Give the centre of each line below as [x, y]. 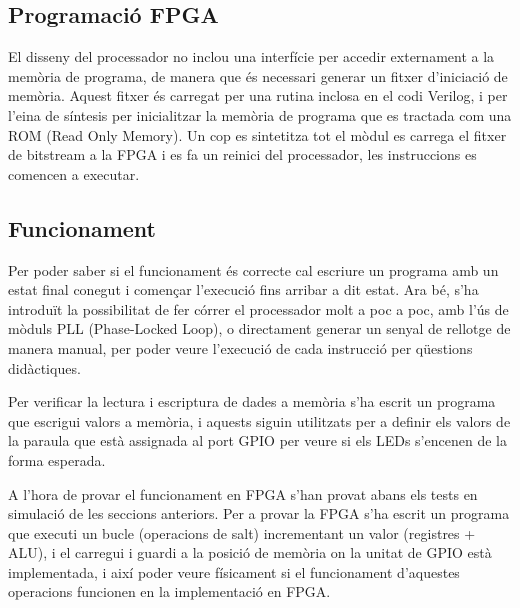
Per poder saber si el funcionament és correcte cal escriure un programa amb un [253, 269]
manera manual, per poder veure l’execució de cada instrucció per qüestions [240, 347]
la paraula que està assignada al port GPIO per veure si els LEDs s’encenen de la [257, 440]
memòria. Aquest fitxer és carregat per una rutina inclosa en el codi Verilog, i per [258, 95]
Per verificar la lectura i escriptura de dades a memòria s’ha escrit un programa [252, 401]
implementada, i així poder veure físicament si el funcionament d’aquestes [234, 571]
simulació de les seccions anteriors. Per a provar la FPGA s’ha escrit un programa [259, 513]
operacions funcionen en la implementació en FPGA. [169, 591]
